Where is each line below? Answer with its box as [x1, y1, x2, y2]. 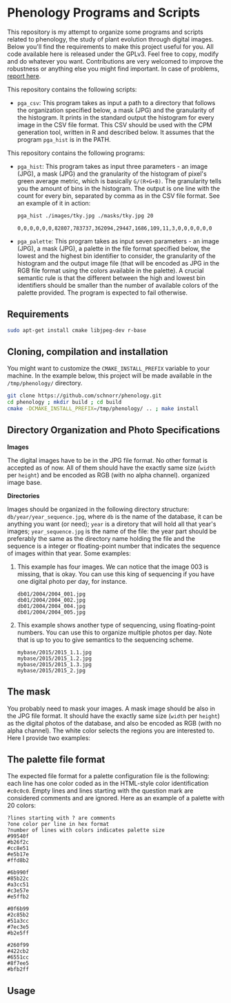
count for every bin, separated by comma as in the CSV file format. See [17, 192, 221, 200]
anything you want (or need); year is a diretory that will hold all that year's [7, 519, 217, 528]
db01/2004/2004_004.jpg [17, 602, 86, 609]
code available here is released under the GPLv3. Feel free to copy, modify [7, 50, 219, 58]
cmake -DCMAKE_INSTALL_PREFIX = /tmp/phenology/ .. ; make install [7, 405, 199, 412]
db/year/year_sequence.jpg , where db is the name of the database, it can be [7, 512, 223, 520]
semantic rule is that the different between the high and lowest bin [17, 273, 205, 282]
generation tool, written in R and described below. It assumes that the [17, 128, 215, 136]
